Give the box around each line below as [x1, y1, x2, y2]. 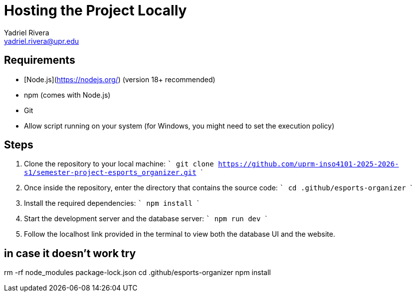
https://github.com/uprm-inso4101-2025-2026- [218, 160, 399, 168]
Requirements [4, 54, 75, 67]
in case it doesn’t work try [4, 247, 136, 260]
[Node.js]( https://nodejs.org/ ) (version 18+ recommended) [24, 75, 215, 84]
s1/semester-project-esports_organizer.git [24, 168, 197, 177]
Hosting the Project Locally [4, 2, 187, 19]
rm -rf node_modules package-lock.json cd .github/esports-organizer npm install [4, 268, 271, 277]
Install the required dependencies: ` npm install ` [24, 199, 199, 208]
